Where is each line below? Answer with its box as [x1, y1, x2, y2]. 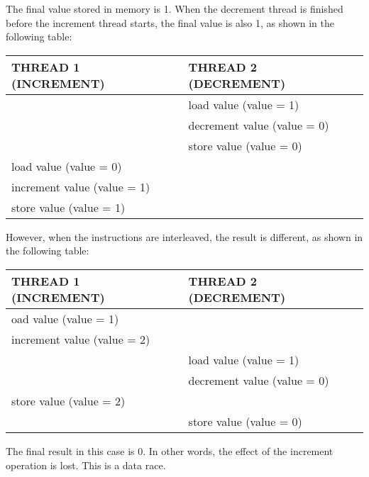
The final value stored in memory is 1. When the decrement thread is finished [6, 1, 343, 16]
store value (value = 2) [11, 392, 126, 409]
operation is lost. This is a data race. [6, 457, 166, 472]
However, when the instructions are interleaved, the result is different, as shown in [6, 229, 363, 244]
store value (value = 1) [11, 198, 126, 215]
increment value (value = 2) [11, 330, 150, 347]
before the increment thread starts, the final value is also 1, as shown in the [6, 15, 334, 30]
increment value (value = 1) [11, 178, 150, 195]
